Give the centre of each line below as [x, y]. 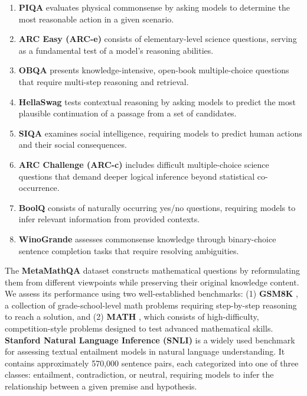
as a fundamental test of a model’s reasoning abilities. [116, 50]
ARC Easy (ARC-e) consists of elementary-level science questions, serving [158, 39]
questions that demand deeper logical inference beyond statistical [137, 176]
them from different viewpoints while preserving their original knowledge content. [152, 282]
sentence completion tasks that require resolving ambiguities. [129, 250]
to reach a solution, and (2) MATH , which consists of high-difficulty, [132, 317]
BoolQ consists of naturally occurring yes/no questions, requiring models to [157, 207]
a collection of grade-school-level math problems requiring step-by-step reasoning [151, 305]
